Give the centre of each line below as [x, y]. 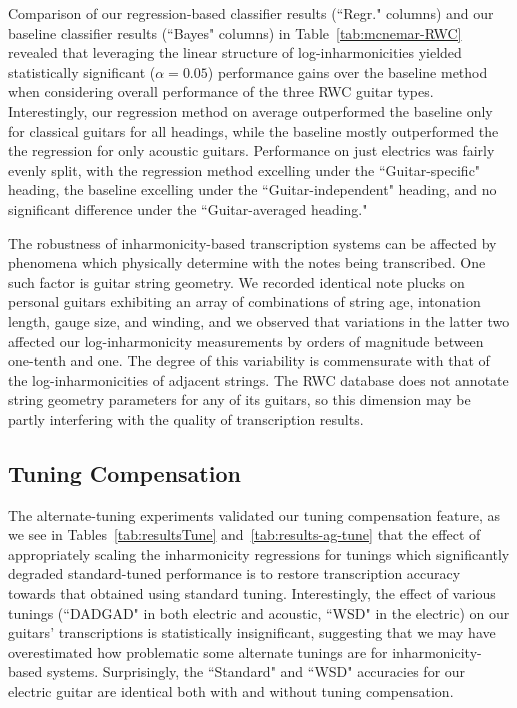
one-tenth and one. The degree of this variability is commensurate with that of [249, 360]
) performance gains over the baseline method [347, 71]
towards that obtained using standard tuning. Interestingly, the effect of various [252, 593]
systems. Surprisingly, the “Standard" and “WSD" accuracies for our [256, 671]
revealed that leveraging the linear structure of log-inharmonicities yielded [235, 52]
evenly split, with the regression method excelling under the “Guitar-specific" [244, 169]
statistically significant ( [82, 71]
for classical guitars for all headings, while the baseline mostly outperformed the [253, 130]
